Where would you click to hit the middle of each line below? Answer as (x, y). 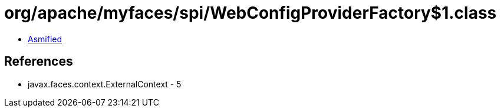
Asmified (45, 39)
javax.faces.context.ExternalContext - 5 (105, 84)
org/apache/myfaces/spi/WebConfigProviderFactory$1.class (250, 13)
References (39, 62)
